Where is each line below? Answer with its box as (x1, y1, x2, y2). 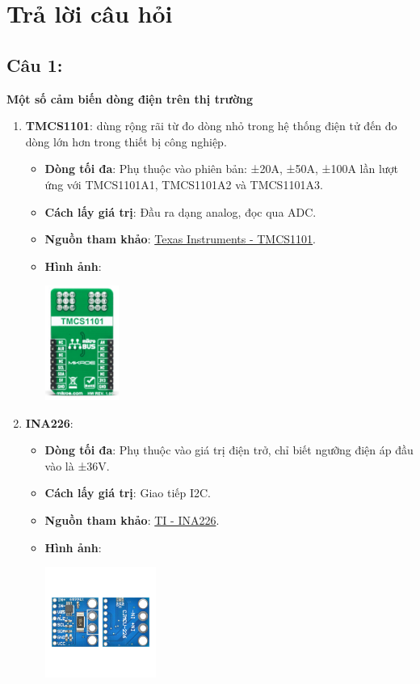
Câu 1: (6, 52, 63, 77)
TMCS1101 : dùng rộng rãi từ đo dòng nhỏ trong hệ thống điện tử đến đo (25, 117, 397, 134)
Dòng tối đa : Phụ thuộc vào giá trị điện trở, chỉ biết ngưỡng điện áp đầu (44, 441, 414, 458)
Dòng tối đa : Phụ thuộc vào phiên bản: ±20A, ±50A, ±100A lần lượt (44, 160, 399, 177)
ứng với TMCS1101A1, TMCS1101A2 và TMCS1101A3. (44, 175, 323, 192)
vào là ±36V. (44, 457, 110, 474)
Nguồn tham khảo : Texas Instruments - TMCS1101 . (44, 230, 316, 247)
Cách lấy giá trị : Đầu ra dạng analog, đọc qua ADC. (44, 203, 317, 220)
